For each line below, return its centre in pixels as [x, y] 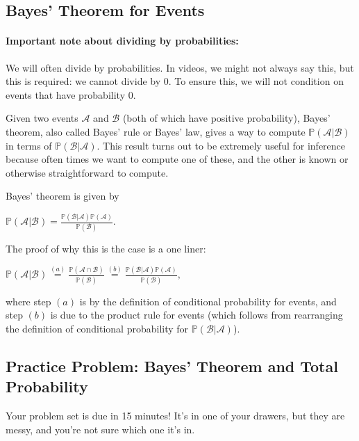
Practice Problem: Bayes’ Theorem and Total [172, 366]
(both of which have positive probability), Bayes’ [226, 118]
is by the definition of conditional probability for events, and [208, 301]
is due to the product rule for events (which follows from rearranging [197, 315]
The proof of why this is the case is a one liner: [106, 248]
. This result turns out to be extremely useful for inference [221, 145]
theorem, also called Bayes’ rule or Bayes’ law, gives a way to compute [156, 131]
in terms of [29, 145]
